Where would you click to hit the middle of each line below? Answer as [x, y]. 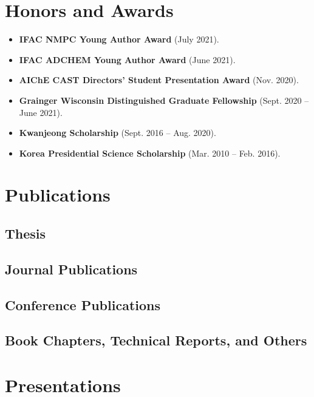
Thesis [26, 233]
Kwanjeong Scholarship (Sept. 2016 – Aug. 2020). [118, 133]
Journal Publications [71, 269]
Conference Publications [83, 304]
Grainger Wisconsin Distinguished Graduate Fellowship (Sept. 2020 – [164, 100]
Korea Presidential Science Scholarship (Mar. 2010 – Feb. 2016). [150, 153]
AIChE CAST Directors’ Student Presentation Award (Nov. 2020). [159, 80]
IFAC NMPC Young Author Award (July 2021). [119, 39]
